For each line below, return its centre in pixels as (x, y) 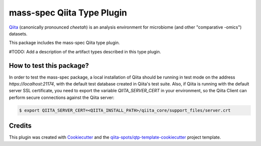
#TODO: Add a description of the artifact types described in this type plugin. (85, 51)
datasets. (18, 33)
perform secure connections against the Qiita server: (62, 97)
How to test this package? (49, 65)
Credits (20, 126)
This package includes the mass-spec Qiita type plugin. (65, 43)
